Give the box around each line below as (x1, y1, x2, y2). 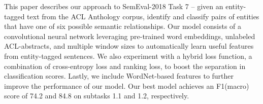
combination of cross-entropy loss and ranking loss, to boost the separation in (4, 60, 246, 71)
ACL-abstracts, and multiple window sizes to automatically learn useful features (4, 41, 254, 51)
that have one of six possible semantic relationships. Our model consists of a (4, 21, 242, 31)
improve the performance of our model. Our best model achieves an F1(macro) (4, 80, 249, 91)
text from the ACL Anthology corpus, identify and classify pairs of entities (27, 11, 259, 21)
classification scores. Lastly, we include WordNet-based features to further (4, 71, 234, 81)
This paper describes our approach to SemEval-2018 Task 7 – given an (4, 1, 223, 11)
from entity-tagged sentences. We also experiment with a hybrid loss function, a (4, 50, 252, 61)
